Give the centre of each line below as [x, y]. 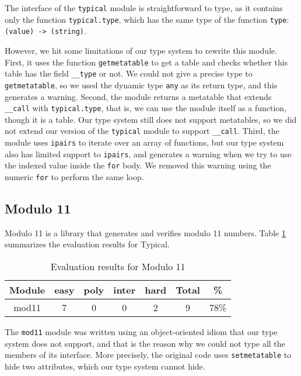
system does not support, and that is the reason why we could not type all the [145, 343]
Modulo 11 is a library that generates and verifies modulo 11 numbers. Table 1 [145, 232]
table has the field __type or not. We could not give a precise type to [129, 73]
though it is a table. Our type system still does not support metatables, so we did [151, 119]
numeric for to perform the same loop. [74, 177]
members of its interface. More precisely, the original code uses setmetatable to [148, 355]
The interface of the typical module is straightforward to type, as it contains [144, 8]
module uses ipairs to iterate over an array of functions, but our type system [144, 142]
